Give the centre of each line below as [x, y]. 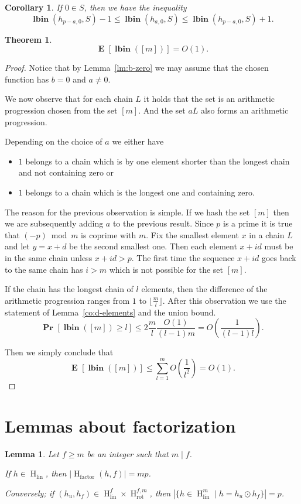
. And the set [162, 110]
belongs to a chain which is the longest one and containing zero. [140, 192]
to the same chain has [44, 269]
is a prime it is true [258, 223]
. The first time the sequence [183, 257]
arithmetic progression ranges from [67, 300]
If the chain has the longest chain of [69, 289]
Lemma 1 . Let [32, 453]
